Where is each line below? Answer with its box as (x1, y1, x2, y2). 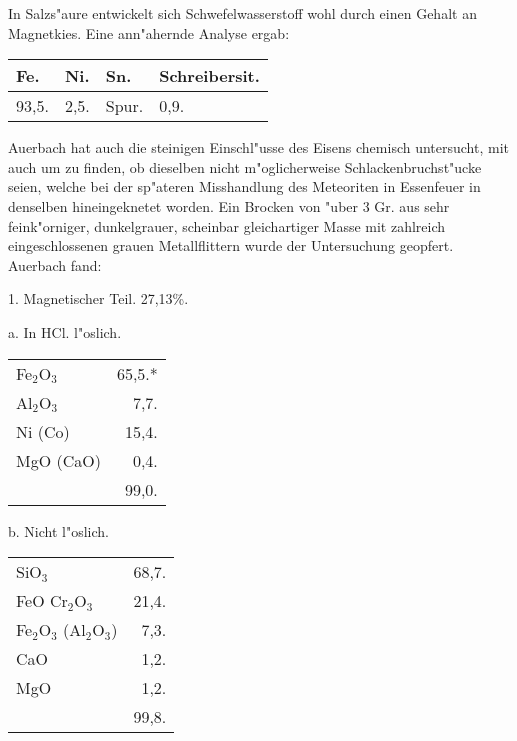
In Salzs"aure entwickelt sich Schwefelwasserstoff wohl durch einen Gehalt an (8, 3, 477, 23)
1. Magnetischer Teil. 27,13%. (8, 288, 189, 309)
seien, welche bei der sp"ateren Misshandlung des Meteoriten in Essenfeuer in (8, 176, 481, 197)
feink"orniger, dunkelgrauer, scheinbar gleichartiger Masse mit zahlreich (8, 215, 446, 236)
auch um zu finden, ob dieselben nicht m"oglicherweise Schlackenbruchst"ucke (8, 156, 482, 177)
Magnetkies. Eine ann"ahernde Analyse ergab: (8, 22, 290, 43)
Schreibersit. (159, 64, 260, 88)
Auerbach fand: (8, 254, 102, 275)
